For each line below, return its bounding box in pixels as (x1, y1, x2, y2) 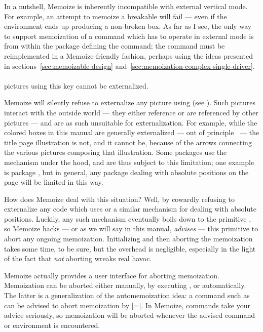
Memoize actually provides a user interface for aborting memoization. (4, 270, 220, 280)
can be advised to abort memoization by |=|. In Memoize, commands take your (4, 300, 250, 310)
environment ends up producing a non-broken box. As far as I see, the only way (4, 21, 252, 31)
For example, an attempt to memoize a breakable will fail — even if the (4, 11, 227, 21)
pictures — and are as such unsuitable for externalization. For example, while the (4, 117, 257, 128)
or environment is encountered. (4, 319, 100, 330)
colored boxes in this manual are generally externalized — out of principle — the (4, 127, 259, 138)
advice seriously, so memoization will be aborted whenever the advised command (4, 310, 255, 320)
